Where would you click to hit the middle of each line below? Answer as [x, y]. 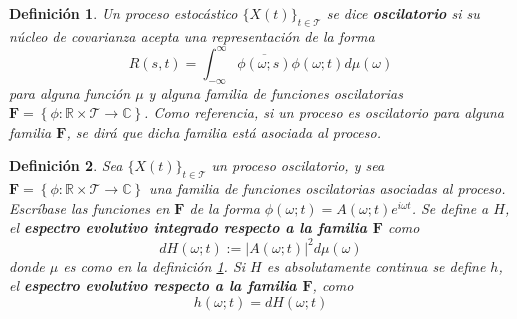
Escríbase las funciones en [89, 207]
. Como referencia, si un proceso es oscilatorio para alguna [324, 112]
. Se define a [450, 207]
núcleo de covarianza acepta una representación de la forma [192, 35]
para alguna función [70, 92]
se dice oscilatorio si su [403, 13]
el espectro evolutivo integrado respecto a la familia [188, 227]
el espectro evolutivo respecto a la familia [153, 285]
